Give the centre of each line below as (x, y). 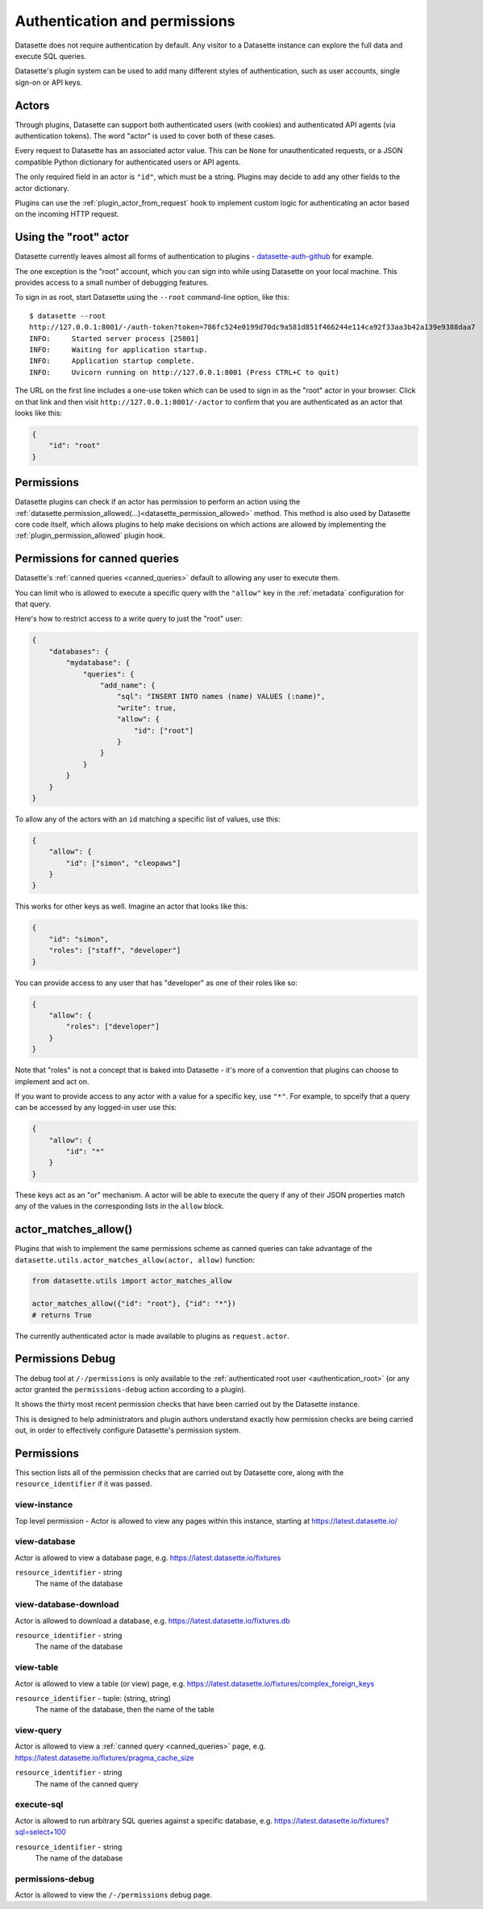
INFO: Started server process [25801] (115, 338)
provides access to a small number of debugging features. (112, 283)
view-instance (44, 1505)
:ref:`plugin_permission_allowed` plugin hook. (90, 535)
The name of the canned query (87, 1784)
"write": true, (147, 708)
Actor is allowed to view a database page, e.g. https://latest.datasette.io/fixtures (148, 1558)
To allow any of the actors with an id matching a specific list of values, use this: (148, 819)
